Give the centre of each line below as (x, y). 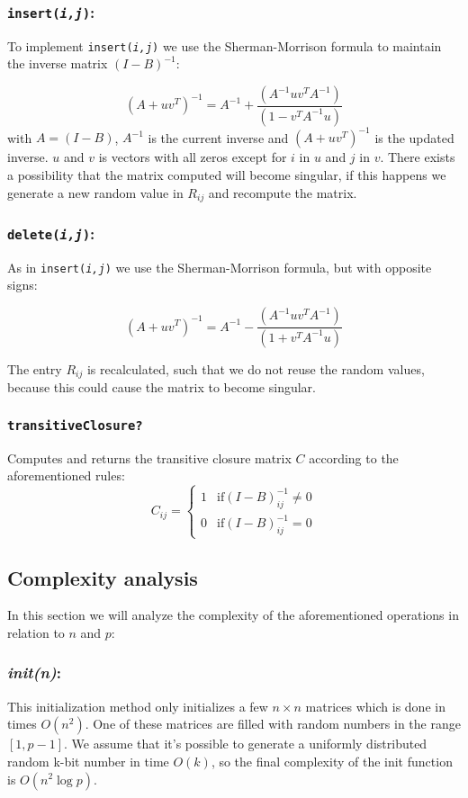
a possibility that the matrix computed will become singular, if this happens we (227, 175)
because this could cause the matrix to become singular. (162, 387)
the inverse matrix (58, 63)
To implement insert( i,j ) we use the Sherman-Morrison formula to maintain (225, 45)
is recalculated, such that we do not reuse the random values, (256, 368)
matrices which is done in (375, 706)
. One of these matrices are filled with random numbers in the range (273, 724)
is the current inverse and (218, 137)
